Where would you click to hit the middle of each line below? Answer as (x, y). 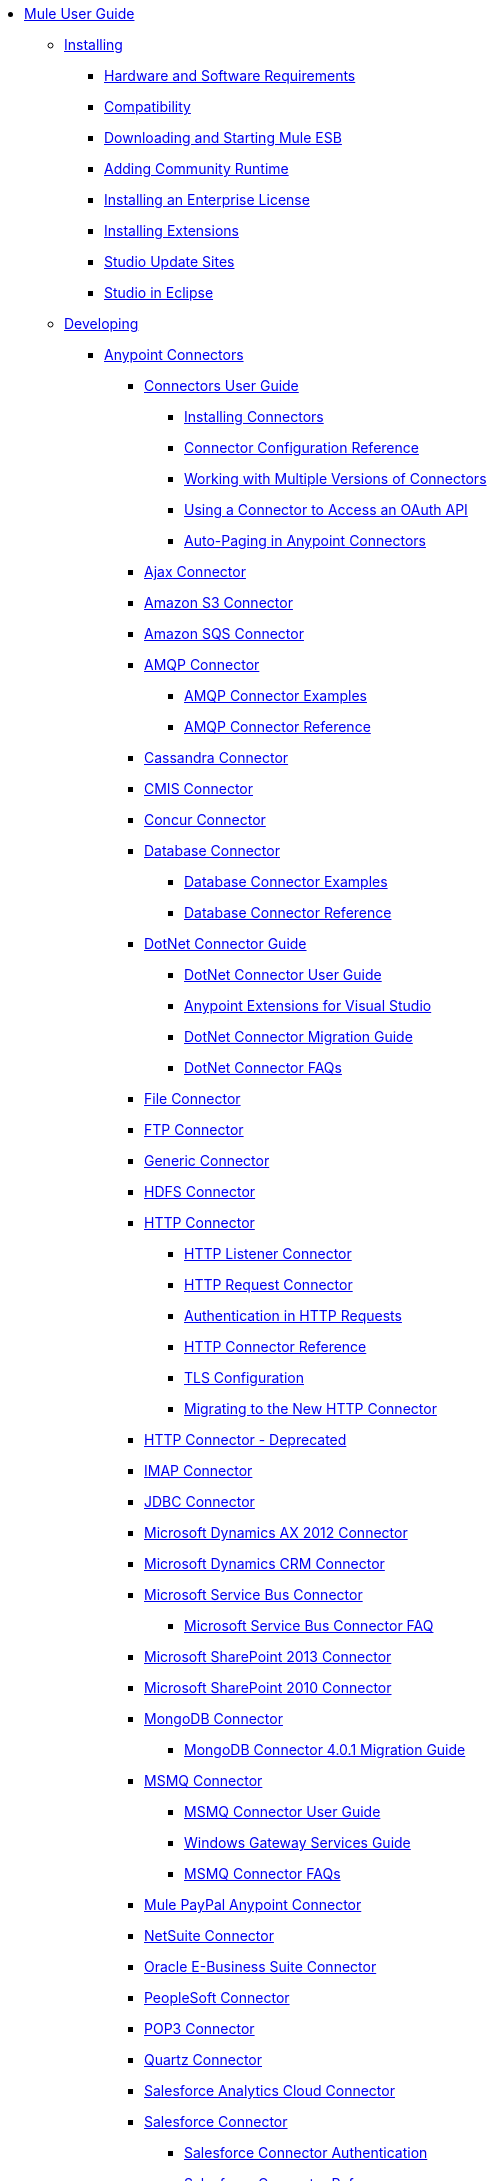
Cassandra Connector (216, 757)
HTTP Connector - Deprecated (245, 1439)
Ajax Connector (195, 571)
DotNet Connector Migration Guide (298, 1036)
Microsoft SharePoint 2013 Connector (268, 1656)
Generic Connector (207, 1160)
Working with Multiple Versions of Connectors (335, 478)
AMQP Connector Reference (277, 726)
